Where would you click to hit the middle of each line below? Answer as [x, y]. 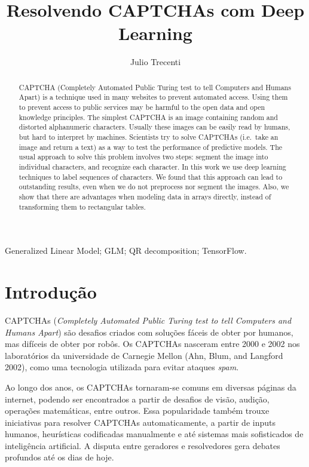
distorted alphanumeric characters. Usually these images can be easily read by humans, [154, 127]
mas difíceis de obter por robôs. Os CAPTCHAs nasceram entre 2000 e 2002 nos [152, 344]
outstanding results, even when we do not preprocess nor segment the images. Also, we [154, 187]
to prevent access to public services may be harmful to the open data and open [142, 107]
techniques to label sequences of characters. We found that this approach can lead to [151, 176]
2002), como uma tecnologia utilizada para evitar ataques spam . [122, 367]
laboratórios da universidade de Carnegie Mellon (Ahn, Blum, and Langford [144, 355]
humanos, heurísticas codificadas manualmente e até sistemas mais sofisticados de [154, 434]
